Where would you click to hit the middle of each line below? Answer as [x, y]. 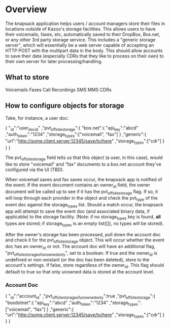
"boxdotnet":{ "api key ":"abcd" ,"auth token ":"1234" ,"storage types [72, 303]
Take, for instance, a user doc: [37, 118]
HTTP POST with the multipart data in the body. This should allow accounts [84, 50]
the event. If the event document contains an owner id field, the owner [78, 185]
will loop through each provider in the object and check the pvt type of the [82, 199]
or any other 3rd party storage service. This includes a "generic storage [80, 40]
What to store [27, 77]
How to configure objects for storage [65, 106]
